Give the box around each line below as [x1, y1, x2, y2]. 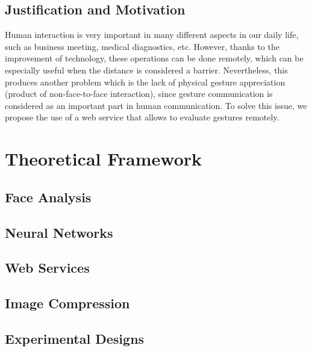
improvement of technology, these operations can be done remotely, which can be [5, 52, 304, 64]
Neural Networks [5, 223, 113, 241]
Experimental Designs [5, 329, 145, 347]
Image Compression [5, 294, 130, 312]
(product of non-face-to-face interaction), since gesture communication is [5, 87, 273, 100]
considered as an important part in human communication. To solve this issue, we [5, 99, 307, 111]
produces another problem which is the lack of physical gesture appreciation [5, 75, 285, 88]
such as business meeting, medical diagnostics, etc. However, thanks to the [5, 40, 279, 52]
